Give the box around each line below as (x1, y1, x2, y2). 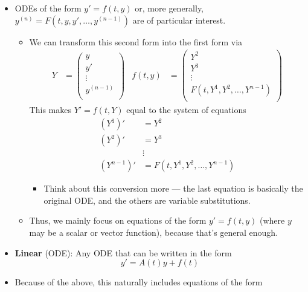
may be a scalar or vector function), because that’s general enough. (29, 225, 278, 238)
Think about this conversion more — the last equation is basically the (43, 182, 303, 195)
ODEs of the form (14, 2, 82, 14)
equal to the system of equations (126, 103, 246, 116)
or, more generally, (135, 2, 204, 14)
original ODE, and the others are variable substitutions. (43, 193, 251, 206)
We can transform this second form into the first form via (29, 35, 243, 48)
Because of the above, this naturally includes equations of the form (14, 276, 263, 288)
